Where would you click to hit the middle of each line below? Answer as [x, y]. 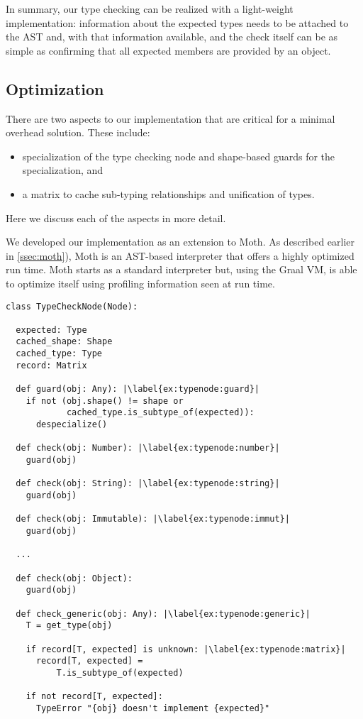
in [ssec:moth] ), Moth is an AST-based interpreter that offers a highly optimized [180, 255]
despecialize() [72, 425]
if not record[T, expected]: [94, 697]
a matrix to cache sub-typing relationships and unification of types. [168, 193]
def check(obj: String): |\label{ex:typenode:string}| [148, 484]
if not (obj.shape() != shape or [105, 401]
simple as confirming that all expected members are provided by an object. [168, 50]
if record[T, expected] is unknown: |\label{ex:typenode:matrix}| [186, 649]
